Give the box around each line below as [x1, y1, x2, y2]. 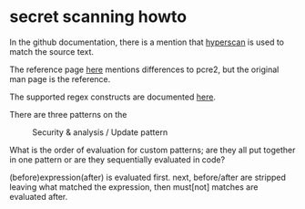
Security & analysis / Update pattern [32, 126, 168, 138]
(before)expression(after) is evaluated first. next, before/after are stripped [9, 172, 287, 183]
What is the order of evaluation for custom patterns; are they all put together [9, 144, 296, 155]
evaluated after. [9, 191, 68, 202]
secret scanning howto [9, 6, 188, 27]
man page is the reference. [9, 73, 111, 84]
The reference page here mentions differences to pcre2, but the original [9, 64, 280, 75]
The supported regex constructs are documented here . [9, 91, 217, 102]
